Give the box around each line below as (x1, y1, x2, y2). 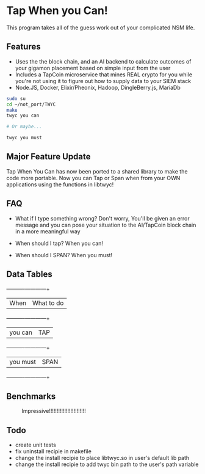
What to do (32, 299, 64, 307)
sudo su (6, 95, 26, 101)
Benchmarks (6, 391, 56, 401)
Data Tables (6, 269, 53, 280)
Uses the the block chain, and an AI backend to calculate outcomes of (15, 57, 192, 65)
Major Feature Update (6, 151, 91, 162)
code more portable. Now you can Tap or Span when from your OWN (6, 174, 181, 181)
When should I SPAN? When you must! (15, 251, 113, 258)
